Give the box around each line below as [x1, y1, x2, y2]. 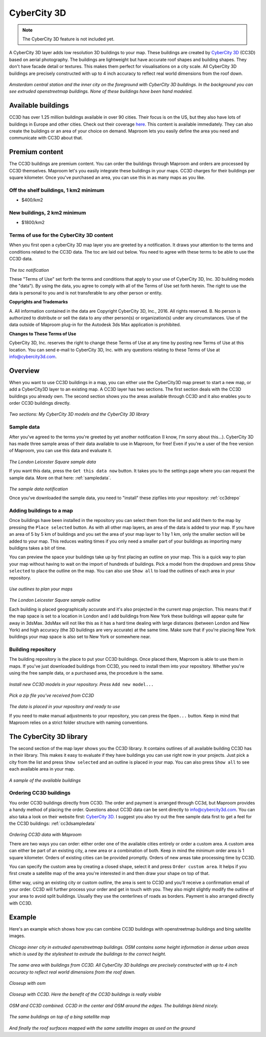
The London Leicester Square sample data [9, 458, 96, 465]
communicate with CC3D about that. [9, 135, 83, 141]
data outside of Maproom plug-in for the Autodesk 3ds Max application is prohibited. [9, 322, 181, 327]
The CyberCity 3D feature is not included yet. [22, 36, 115, 42]
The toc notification [9, 267, 49, 273]
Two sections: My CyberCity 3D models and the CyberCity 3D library [9, 411, 150, 417]
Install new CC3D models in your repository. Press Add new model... [9, 681, 154, 687]
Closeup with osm [9, 980, 46, 986]
